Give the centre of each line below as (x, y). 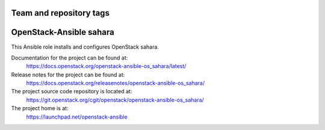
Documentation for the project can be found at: (70, 58)
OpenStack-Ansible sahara (63, 32)
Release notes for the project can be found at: (68, 75)
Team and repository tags (60, 13)
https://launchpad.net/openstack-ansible (77, 117)
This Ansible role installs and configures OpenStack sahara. (85, 47)
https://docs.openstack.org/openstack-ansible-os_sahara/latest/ (106, 66)
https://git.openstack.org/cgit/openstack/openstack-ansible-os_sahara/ (115, 100)
